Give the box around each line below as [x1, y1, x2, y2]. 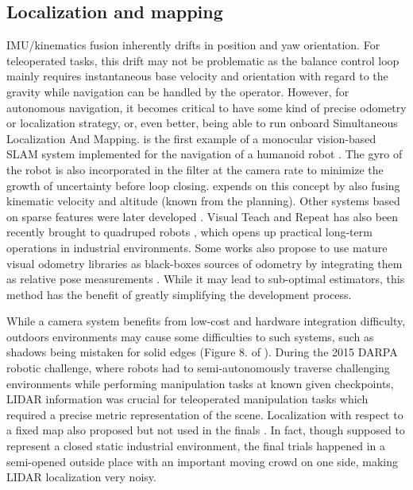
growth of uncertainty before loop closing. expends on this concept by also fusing [6, 177, 400, 193]
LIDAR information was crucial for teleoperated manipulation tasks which [6, 391, 369, 407]
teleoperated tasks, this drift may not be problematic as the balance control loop [6, 52, 399, 68]
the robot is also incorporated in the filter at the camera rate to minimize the [6, 161, 384, 177]
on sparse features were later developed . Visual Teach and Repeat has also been [6, 208, 399, 224]
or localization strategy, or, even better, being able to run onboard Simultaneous [6, 115, 398, 131]
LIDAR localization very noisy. [6, 469, 156, 485]
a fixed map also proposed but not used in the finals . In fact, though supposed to [6, 422, 405, 438]
